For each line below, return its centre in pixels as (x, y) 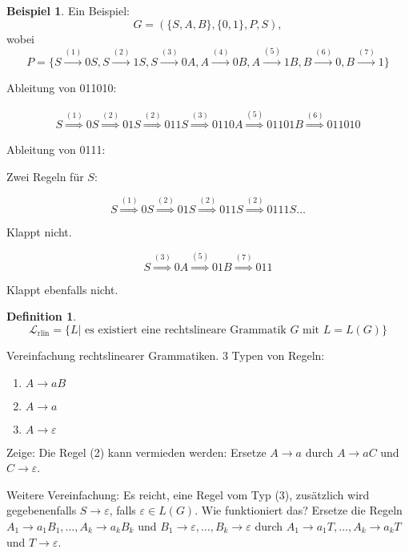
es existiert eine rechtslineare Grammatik (186, 330)
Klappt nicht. (39, 232)
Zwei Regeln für (45, 176)
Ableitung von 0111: (56, 149)
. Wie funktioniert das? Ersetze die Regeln (299, 510)
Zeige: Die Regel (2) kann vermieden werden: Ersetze (136, 452)
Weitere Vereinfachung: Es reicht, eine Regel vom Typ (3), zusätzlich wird (188, 494)
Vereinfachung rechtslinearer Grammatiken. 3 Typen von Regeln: (166, 355)
